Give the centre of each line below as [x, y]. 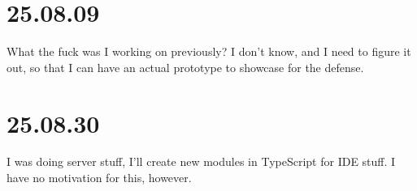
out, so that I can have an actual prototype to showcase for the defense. [185, 67]
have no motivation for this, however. [99, 178]
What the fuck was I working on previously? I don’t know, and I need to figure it [209, 51]
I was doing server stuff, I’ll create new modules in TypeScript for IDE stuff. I [201, 161]
